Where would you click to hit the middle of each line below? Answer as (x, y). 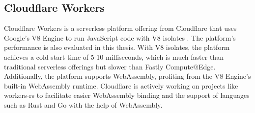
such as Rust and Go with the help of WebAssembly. (83, 104)
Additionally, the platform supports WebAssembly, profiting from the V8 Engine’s (127, 76)
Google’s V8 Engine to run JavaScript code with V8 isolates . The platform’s (120, 37)
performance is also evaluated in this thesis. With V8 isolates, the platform (117, 47)
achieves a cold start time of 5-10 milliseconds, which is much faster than (114, 56)
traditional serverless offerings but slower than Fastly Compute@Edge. (110, 66)
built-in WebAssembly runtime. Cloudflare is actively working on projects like (121, 85)
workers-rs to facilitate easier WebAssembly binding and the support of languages (127, 95)
